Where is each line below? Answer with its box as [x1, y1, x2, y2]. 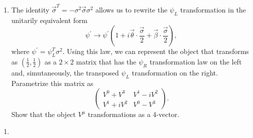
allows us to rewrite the [95, 4, 167, 14]
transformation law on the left [149, 56, 242, 66]
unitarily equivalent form [11, 14, 87, 25]
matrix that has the [76, 56, 136, 66]
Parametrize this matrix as [11, 77, 93, 88]
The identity [11, 4, 49, 14]
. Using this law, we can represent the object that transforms [62, 46, 249, 56]
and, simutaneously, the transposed [11, 67, 119, 77]
